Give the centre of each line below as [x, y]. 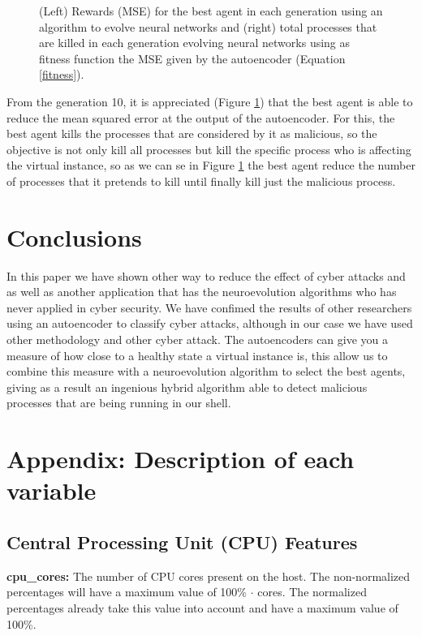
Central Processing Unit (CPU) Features [182, 541]
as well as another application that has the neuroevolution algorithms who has [202, 292]
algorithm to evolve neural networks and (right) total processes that [208, 26]
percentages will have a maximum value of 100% [127, 592]
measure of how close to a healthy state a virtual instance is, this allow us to [197, 355]
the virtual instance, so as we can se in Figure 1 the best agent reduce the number [211, 165]
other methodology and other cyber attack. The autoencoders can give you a [198, 339]
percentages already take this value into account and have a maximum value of [202, 607]
